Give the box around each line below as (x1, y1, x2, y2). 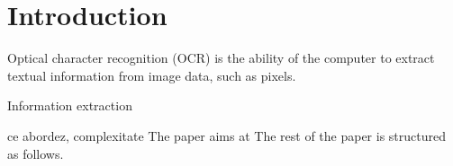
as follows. (7, 144, 64, 162)
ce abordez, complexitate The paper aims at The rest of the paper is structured (7, 126, 447, 144)
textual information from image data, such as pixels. (7, 66, 296, 84)
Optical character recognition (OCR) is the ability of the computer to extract (7, 48, 435, 67)
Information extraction (7, 96, 132, 115)
